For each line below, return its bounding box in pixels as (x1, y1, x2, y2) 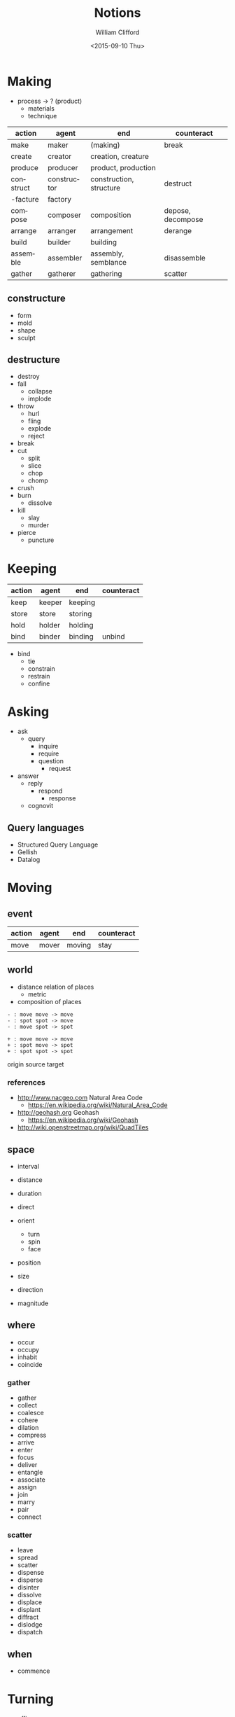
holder (38, 620, 61, 630)
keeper (38, 597, 62, 607)
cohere (17, 1416, 38, 1424)
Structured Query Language (17, 840, 99, 849)
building (90, 237, 117, 246)
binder (38, 632, 61, 641)
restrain (27, 672, 50, 681)
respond (38, 786, 63, 795)
